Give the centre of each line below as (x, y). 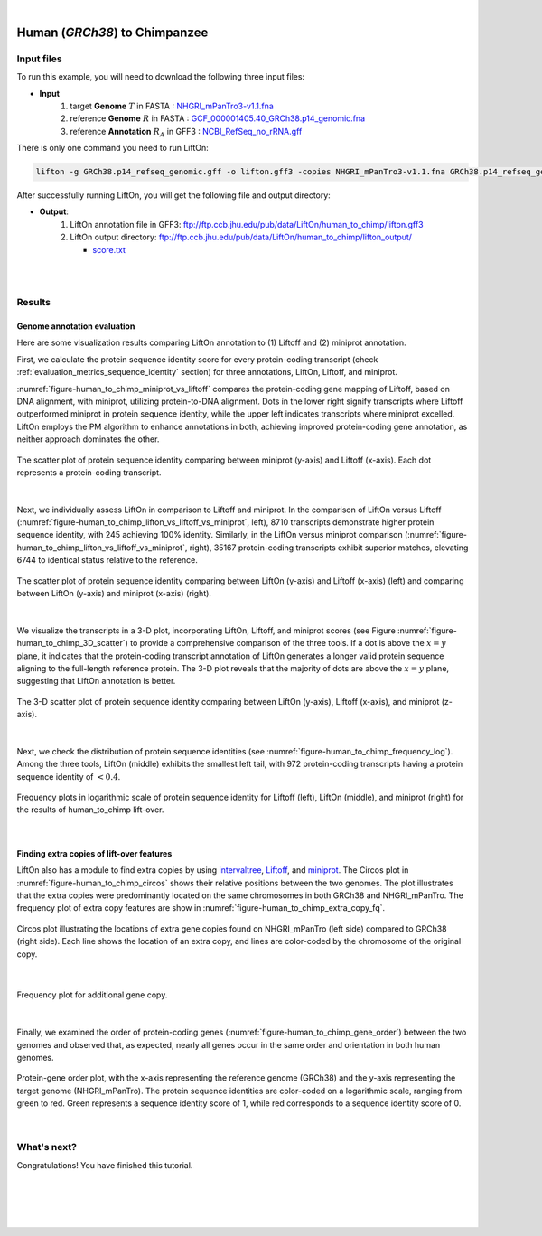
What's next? (47, 1147)
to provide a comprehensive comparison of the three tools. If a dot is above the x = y (288, 643)
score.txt (109, 249)
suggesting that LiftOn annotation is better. (96, 681)
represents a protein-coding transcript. (89, 472)
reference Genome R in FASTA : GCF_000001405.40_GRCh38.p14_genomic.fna (218, 118)
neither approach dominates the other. (88, 439)
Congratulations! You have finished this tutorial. (105, 1165)
